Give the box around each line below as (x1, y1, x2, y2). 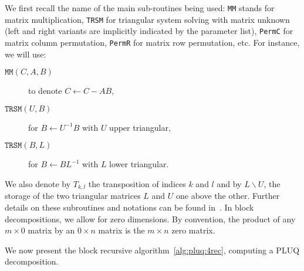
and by (217, 178, 242, 189)
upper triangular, (109, 121, 171, 133)
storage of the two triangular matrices (5, 189, 141, 202)
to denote (28, 84, 62, 97)
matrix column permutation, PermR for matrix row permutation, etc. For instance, (5, 36, 300, 48)
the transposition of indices (88, 178, 186, 189)
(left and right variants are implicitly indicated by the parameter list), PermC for (5, 25, 293, 37)
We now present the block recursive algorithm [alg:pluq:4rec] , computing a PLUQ (5, 243, 300, 256)
